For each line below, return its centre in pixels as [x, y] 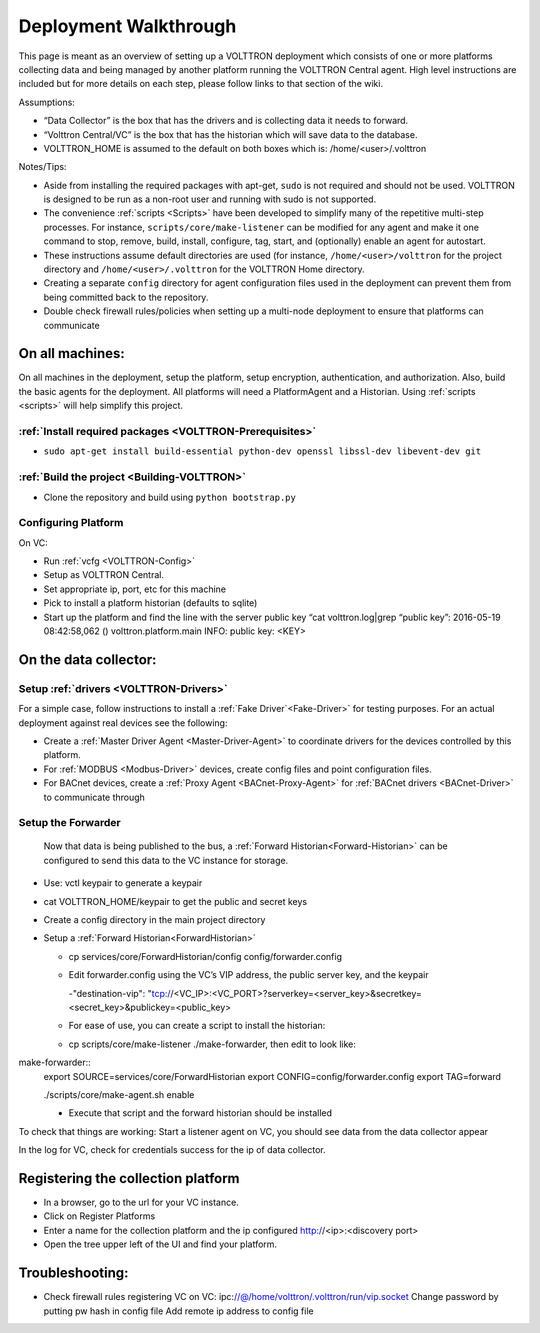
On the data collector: [87, 659]
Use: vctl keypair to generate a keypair [123, 883]
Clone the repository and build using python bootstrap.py [170, 497]
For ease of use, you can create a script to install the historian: [197, 1026]
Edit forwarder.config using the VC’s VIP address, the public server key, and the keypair [248, 975]
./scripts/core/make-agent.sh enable [119, 1094]
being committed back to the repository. [126, 297]
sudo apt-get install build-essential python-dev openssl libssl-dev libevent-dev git [262, 451]
